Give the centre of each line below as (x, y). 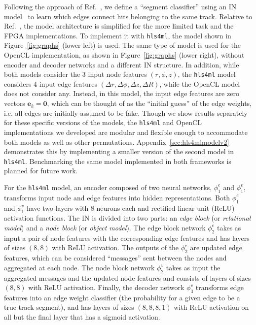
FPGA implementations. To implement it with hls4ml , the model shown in (118, 35)
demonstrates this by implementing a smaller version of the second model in (119, 151)
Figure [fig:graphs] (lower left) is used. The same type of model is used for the (122, 45)
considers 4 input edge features (51, 83)
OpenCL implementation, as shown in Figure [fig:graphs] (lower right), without (124, 55)
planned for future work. (41, 171)
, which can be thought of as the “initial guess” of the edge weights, (149, 103)
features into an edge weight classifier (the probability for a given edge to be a (122, 297)
